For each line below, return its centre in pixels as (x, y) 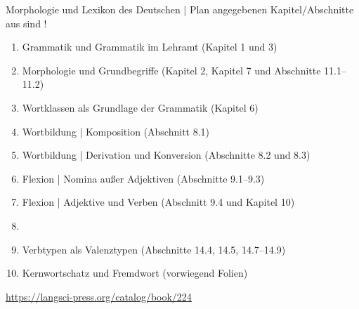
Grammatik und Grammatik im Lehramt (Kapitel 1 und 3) (150, 47)
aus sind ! (26, 23)
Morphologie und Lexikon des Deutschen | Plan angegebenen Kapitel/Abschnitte (180, 9)
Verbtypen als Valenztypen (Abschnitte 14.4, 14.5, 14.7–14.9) (154, 249)
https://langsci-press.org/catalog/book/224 (99, 296)
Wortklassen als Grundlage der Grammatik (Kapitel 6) (140, 107)
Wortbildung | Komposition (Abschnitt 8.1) (116, 131)
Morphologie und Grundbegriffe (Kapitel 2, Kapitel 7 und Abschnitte (171, 70)
